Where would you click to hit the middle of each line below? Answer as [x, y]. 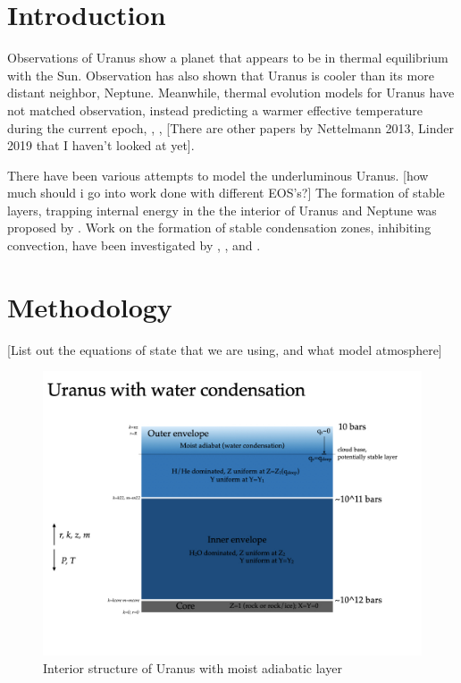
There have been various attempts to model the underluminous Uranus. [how [218, 175]
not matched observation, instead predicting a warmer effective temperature [215, 110]
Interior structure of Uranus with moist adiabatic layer [193, 667]
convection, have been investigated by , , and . [134, 245]
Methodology [90, 306]
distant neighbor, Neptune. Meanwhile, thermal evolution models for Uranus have [231, 93]
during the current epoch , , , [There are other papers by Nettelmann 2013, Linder [230, 127]
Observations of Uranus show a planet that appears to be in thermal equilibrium [228, 58]
